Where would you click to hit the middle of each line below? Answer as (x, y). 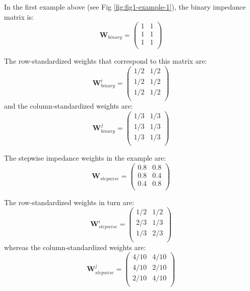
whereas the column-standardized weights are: (75, 247)
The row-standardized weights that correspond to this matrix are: (106, 61)
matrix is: (19, 16)
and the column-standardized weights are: (69, 106)
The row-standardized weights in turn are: (69, 202)
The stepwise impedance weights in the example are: (85, 157)
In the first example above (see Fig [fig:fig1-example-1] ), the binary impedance (125, 7)
